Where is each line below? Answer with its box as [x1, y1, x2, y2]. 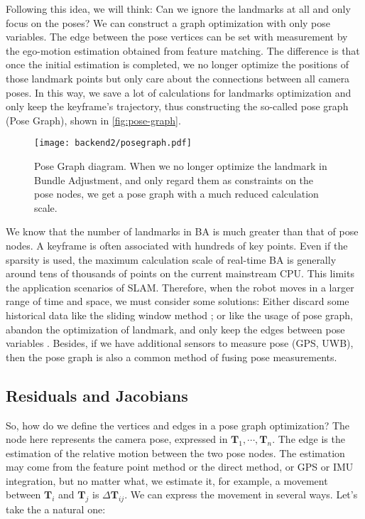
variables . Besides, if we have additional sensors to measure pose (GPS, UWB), [6, 336, 354, 351]
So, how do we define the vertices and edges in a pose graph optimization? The [6, 417, 350, 432]
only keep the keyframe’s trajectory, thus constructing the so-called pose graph [6, 99, 349, 114]
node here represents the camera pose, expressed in [6, 432, 228, 446]
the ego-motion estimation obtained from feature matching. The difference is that [6, 43, 360, 58]
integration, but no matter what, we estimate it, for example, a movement [6, 473, 328, 488]
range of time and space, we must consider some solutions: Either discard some [6, 294, 349, 309]
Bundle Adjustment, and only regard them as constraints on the [34, 172, 314, 187]
